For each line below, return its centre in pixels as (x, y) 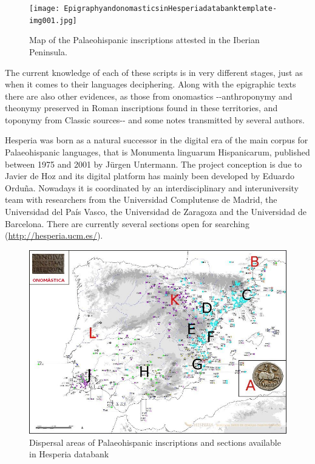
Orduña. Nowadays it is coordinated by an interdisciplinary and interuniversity (152, 187)
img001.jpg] (53, 20)
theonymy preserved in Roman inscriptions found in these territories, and (141, 108)
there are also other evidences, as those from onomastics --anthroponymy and (149, 96)
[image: (45, 9)
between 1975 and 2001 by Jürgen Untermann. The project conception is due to (154, 164)
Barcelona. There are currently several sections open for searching (127, 223)
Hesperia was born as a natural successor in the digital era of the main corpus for (157, 140)
